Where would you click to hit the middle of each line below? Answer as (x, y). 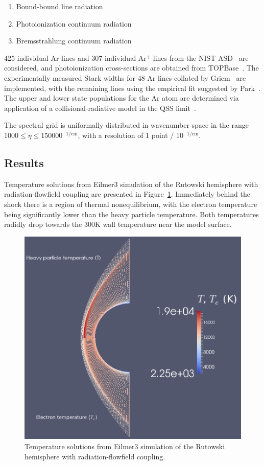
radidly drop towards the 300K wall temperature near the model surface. (118, 224)
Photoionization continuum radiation (74, 23)
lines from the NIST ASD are (201, 57)
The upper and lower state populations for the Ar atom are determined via (122, 98)
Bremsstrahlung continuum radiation (74, 41)
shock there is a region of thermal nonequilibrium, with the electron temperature (131, 204)
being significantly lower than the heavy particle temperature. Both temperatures (131, 214)
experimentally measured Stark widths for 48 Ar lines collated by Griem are (125, 77)
